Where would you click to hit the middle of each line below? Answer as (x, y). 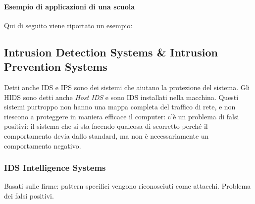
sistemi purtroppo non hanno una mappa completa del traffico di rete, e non (120, 107)
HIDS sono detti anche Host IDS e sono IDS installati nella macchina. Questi (121, 97)
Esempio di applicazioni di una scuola (70, 6)
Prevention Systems (56, 67)
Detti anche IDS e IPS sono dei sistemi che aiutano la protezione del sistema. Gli (127, 87)
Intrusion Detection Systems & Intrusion (111, 52)
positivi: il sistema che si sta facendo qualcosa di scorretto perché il (106, 126)
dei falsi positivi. (29, 195)
